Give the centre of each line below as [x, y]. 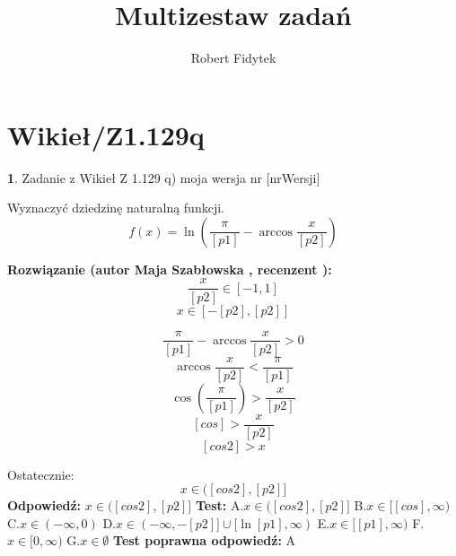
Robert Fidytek [233, 58]
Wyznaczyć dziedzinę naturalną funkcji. [116, 208]
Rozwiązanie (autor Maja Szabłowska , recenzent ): [170, 269]
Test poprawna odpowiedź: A [205, 540]
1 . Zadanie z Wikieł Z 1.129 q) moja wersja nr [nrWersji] [164, 177]
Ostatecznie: [41, 474]
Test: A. [219, 505]
